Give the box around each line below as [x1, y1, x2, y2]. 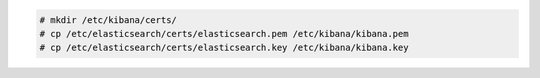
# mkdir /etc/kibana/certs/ [39, 14, 177, 25]
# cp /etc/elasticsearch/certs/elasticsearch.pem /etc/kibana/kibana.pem [39, 28, 409, 39]
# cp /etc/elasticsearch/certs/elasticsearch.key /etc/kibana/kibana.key [39, 42, 409, 54]
